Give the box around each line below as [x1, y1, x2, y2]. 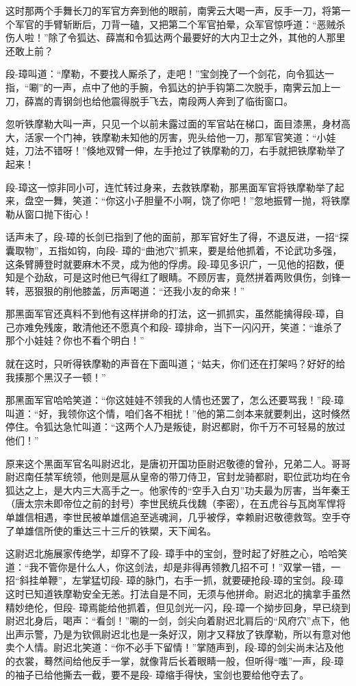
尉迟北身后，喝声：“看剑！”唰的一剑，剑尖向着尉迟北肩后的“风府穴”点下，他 [5, 613, 350, 628]
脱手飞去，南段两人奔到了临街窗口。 [129, 93, 293, 108]
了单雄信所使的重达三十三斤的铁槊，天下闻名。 [5, 523, 216, 537]
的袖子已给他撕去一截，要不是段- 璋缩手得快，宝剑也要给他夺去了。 [5, 667, 309, 681]
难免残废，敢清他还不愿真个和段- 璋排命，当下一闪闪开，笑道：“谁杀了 [24, 319, 342, 334]
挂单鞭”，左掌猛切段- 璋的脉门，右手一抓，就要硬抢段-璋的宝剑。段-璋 [29, 573, 344, 587]
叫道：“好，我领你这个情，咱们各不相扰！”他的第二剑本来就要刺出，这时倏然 [5, 406, 351, 420]
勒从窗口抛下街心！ [5, 206, 92, 221]
